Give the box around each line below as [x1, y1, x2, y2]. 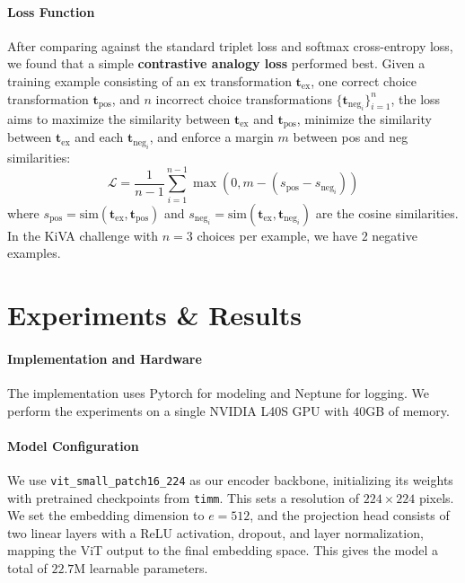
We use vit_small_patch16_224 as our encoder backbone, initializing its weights [7, 470, 453, 489]
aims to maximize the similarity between [7, 109, 231, 128]
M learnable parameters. [74, 559, 208, 577]
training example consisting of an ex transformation [7, 71, 292, 90]
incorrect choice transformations [155, 89, 332, 108]
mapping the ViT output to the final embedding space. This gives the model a [7, 541, 439, 560]
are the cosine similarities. [315, 203, 459, 222]
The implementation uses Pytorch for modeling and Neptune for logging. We [7, 383, 429, 402]
